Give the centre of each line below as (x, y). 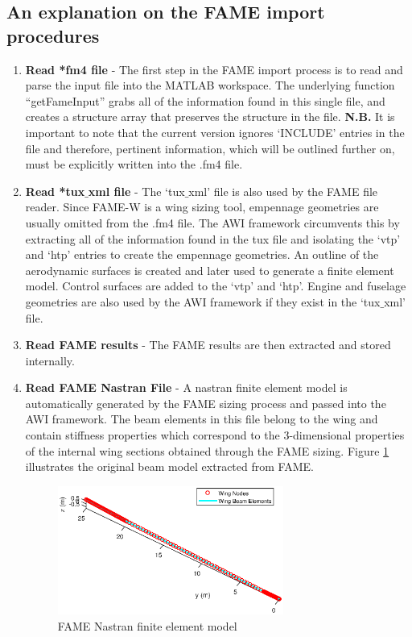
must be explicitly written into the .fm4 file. (134, 164)
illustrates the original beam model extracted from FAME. (169, 466)
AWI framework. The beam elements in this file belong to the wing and (202, 419)
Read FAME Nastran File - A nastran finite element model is (186, 387)
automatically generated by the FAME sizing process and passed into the (206, 403)
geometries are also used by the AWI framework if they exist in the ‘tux (203, 301)
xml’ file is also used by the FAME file (283, 191)
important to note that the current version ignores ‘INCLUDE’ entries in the (215, 132)
